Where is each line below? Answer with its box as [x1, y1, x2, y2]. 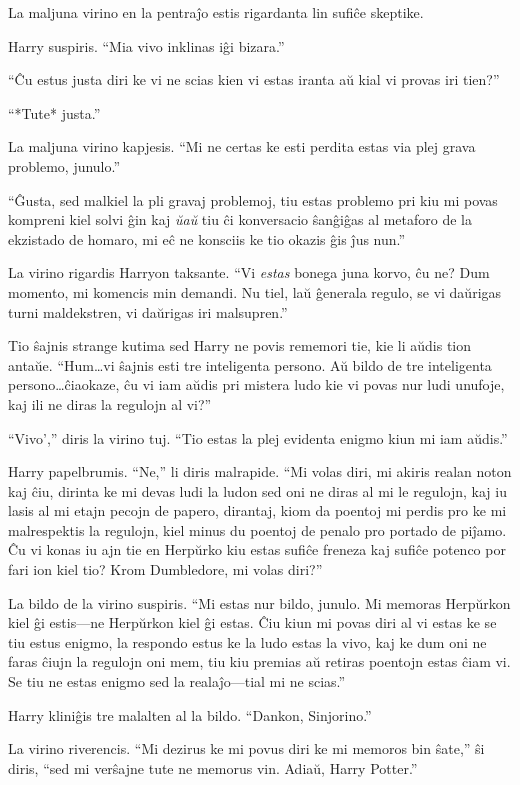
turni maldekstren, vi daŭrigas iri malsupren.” [8, 301, 288, 322]
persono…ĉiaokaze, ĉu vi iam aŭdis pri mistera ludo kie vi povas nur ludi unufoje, [8, 374, 505, 395]
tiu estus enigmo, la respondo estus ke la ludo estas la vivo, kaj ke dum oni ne [8, 631, 487, 652]
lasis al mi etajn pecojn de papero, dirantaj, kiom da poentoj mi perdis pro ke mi [8, 500, 507, 521]
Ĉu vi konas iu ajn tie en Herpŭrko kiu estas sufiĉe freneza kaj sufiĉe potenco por [8, 539, 506, 560]
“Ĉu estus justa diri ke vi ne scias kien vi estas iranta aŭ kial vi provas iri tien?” [8, 69, 500, 90]
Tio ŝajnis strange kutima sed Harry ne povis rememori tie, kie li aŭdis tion [8, 335, 472, 356]
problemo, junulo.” [8, 155, 121, 176]
